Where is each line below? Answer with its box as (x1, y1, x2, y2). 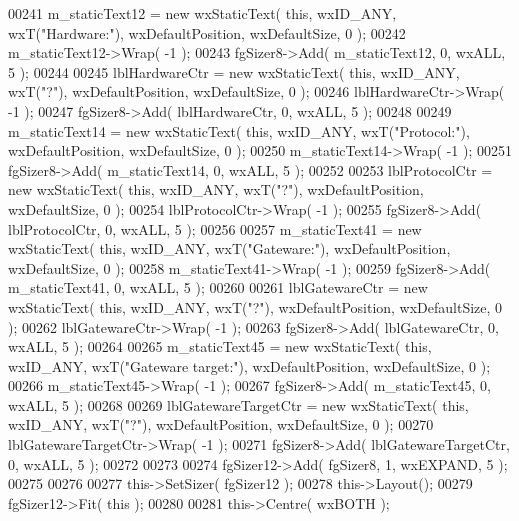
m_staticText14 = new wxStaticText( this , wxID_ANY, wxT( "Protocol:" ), (8, 120, 470, 141)
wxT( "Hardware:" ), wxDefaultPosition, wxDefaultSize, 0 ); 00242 (8, 22, 406, 43)
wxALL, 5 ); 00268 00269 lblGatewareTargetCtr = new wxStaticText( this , (8, 394, 469, 415)
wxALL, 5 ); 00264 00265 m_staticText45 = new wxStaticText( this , (8, 336, 432, 357)
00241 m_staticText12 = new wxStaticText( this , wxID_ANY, (8, 3, 397, 23)
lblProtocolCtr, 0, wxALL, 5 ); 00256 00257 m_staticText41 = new (8, 218, 422, 239)
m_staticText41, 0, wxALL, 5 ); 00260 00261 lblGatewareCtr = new (8, 277, 428, 298)
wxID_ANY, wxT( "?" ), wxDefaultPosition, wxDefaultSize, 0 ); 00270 (8, 414, 434, 435)
